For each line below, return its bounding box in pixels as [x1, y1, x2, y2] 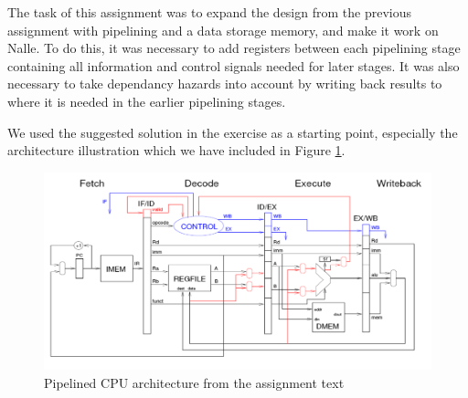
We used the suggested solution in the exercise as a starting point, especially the [7, 122, 458, 141]
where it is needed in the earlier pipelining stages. [7, 91, 286, 110]
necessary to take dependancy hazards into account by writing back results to [7, 74, 442, 93]
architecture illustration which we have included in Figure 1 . [7, 141, 346, 160]
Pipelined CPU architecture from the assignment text [44, 372, 345, 392]
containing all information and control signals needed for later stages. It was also [7, 56, 460, 75]
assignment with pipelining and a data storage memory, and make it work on [7, 20, 439, 39]
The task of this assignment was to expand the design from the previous [7, 3, 411, 21]
